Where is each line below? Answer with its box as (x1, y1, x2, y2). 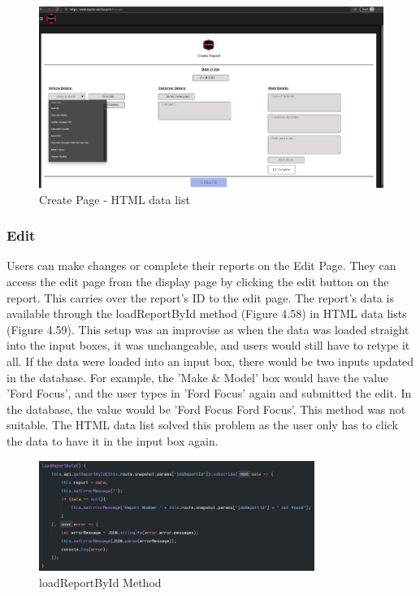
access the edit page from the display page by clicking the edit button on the (6, 272, 389, 289)
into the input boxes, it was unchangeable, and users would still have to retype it (6, 337, 410, 354)
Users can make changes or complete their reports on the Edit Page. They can (6, 257, 396, 274)
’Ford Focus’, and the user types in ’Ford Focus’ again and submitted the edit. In (6, 385, 412, 402)
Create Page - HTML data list (39, 190, 190, 207)
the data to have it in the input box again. (6, 432, 219, 449)
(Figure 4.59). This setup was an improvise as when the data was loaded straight (6, 320, 409, 337)
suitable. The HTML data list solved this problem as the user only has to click (6, 416, 398, 433)
